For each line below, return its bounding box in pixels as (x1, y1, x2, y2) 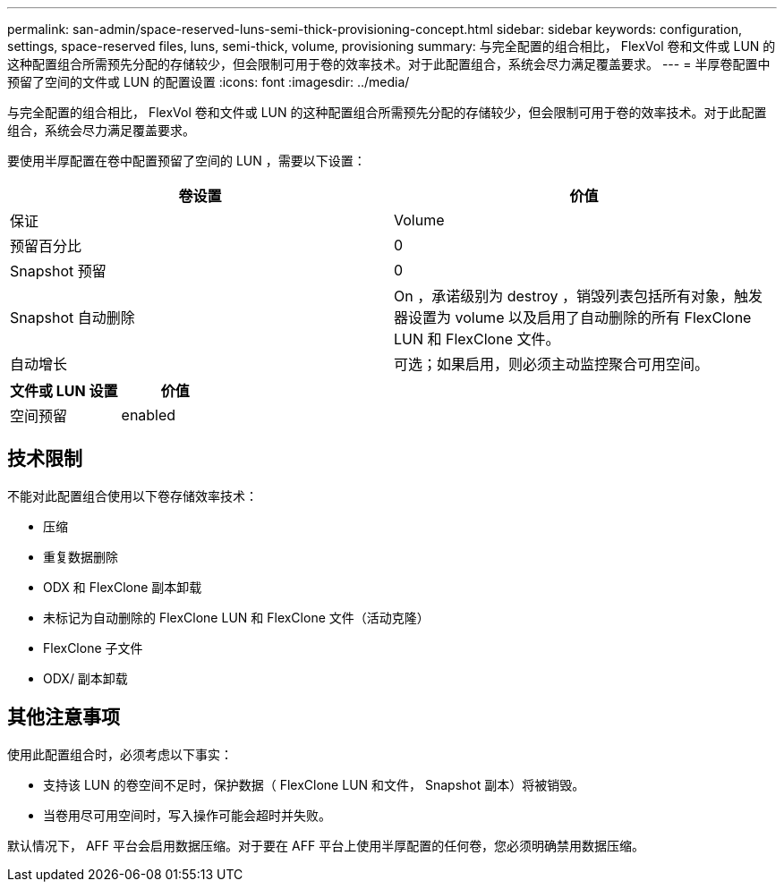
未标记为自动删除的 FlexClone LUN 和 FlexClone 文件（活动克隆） (43, 609, 430, 625)
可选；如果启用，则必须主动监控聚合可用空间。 (394, 355, 710, 373)
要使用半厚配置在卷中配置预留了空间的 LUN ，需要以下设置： (7, 153, 366, 168)
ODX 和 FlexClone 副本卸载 (43, 579, 202, 595)
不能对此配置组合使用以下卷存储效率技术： (7, 487, 258, 504)
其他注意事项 (7, 706, 120, 729)
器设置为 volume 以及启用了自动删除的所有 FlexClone (394, 309, 752, 326)
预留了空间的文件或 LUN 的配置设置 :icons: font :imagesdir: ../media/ (7, 74, 410, 89)
